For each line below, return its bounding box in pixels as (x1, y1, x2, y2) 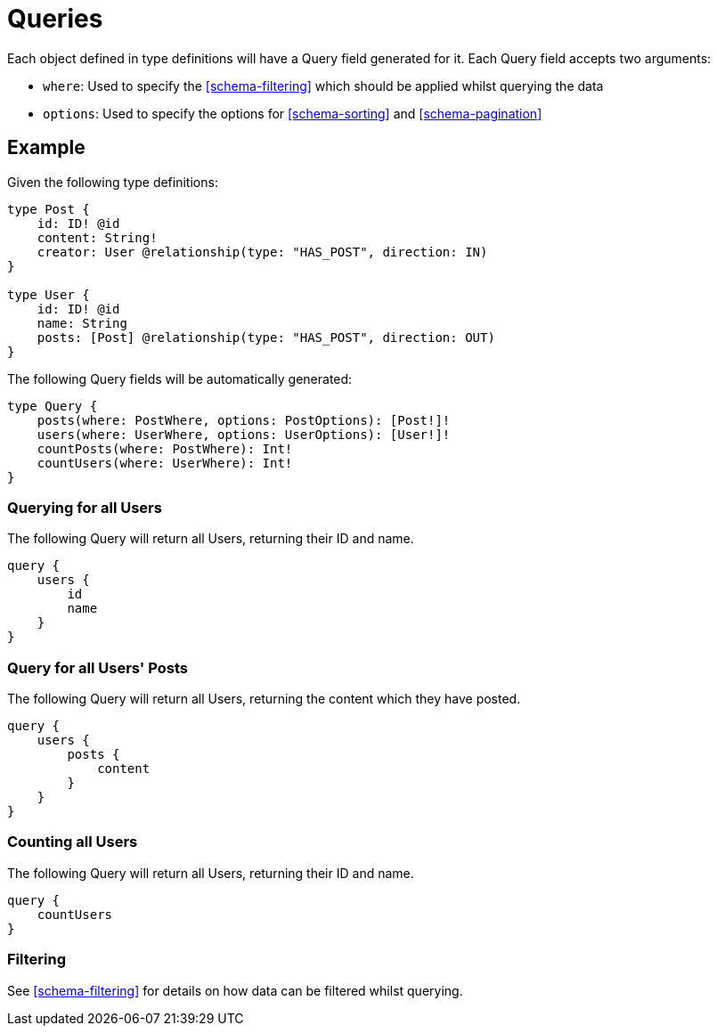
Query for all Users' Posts (7, 658, 188, 677)
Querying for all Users (7, 498, 162, 516)
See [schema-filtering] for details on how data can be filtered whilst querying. (7, 982, 463, 998)
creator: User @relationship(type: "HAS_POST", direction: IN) (37, 244, 488, 259)
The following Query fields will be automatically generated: (7, 370, 353, 386)
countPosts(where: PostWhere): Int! (37, 441, 293, 456)
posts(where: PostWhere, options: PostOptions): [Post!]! (37, 412, 451, 427)
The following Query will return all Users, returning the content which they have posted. (7, 691, 521, 707)
